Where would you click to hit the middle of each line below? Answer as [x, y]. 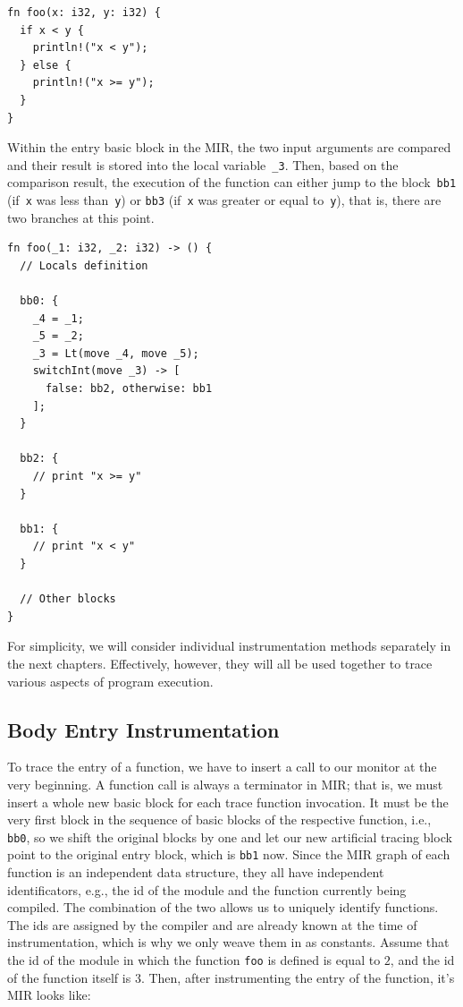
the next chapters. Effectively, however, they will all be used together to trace [220, 663]
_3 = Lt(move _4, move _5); [116, 353]
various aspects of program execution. [110, 681]
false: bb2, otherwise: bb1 [129, 389]
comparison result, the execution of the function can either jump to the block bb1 [232, 182]
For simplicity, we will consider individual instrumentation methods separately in [229, 646]
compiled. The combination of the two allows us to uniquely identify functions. [223, 907]
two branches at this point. [81, 217]
